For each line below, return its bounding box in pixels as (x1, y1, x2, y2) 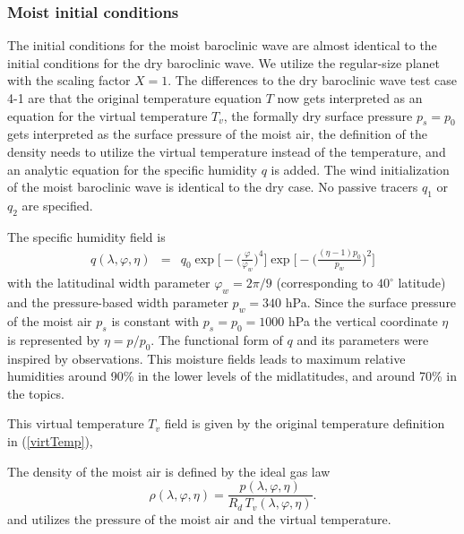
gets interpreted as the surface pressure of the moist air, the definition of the (7, 125, 427, 143)
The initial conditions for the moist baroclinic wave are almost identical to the (7, 36, 437, 55)
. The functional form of (150, 330, 283, 349)
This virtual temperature (7, 414, 144, 433)
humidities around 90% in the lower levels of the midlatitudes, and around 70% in (7, 366, 458, 385)
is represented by (7, 330, 100, 349)
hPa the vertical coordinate (288, 311, 438, 330)
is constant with (111, 311, 200, 330)
